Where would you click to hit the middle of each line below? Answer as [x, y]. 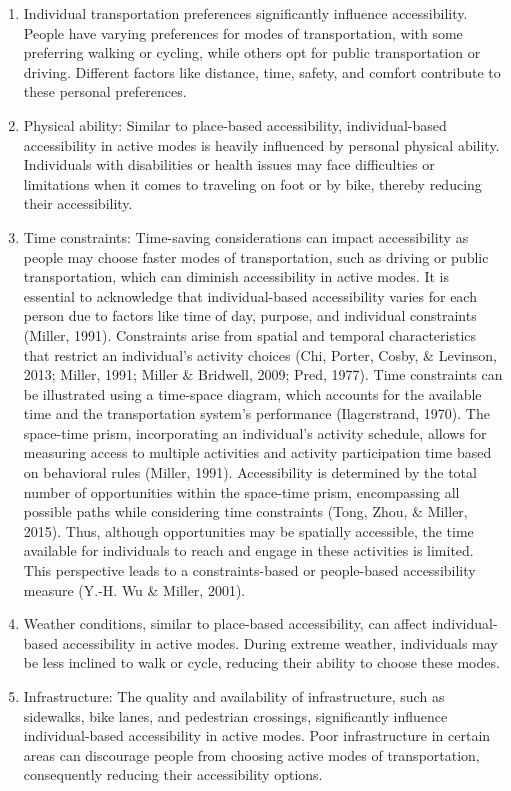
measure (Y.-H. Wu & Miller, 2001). [134, 589]
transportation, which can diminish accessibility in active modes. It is [236, 276]
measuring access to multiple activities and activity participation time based [257, 452]
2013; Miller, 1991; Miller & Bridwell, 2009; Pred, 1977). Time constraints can [263, 374]
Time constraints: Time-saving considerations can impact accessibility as [246, 236]
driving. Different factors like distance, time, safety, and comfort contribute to [262, 71]
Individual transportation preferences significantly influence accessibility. [245, 13]
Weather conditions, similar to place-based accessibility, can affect [225, 623]
